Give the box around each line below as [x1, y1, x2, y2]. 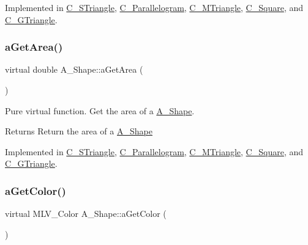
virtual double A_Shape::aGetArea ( [5, 63, 143, 76]
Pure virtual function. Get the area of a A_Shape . [5, 104, 195, 117]
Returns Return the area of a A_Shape [5, 125, 152, 137]
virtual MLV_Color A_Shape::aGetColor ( [5, 207, 167, 220]
